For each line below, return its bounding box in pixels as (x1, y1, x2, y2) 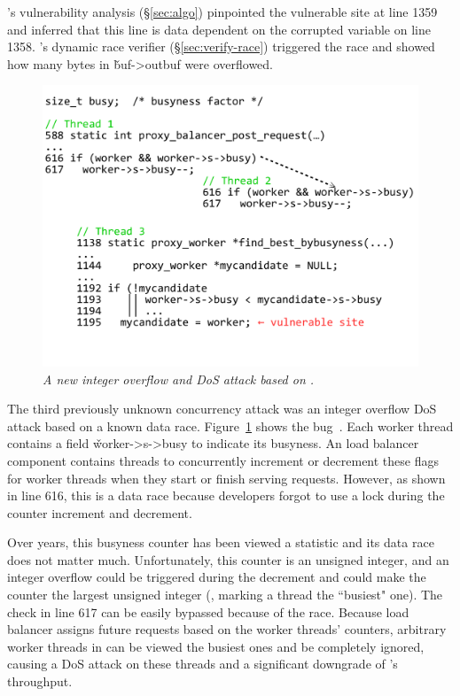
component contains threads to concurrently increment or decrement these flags (7, 451, 440, 469)
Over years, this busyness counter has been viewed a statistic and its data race (7, 533, 434, 552)
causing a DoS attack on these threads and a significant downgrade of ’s (7, 654, 398, 673)
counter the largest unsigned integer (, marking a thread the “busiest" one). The (7, 585, 443, 604)
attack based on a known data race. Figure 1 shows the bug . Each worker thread (7, 416, 454, 435)
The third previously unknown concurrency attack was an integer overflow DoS (7, 399, 437, 418)
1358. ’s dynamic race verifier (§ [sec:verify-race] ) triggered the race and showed (7, 37, 435, 56)
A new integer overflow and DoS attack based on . (43, 369, 315, 388)
